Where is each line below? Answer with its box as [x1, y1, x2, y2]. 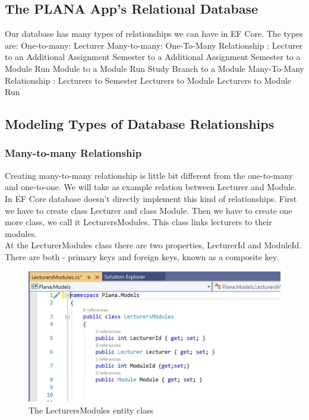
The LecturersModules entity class [29, 403, 154, 416]
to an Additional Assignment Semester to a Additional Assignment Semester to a [5, 50, 301, 63]
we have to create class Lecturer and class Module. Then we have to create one [5, 204, 292, 216]
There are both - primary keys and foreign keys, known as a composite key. [5, 250, 279, 263]
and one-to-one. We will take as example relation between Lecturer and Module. [5, 181, 297, 193]
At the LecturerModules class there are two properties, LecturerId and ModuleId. [5, 239, 302, 251]
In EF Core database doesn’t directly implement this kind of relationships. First [5, 192, 297, 204]
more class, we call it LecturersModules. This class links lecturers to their [5, 216, 272, 228]
